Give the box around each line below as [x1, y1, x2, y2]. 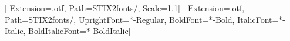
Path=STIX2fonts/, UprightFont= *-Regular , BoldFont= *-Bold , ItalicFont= [5, 13, 279, 25]
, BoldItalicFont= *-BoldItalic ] [23, 25, 131, 37]
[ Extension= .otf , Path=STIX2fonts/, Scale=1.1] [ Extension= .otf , [5, 2, 245, 13]
